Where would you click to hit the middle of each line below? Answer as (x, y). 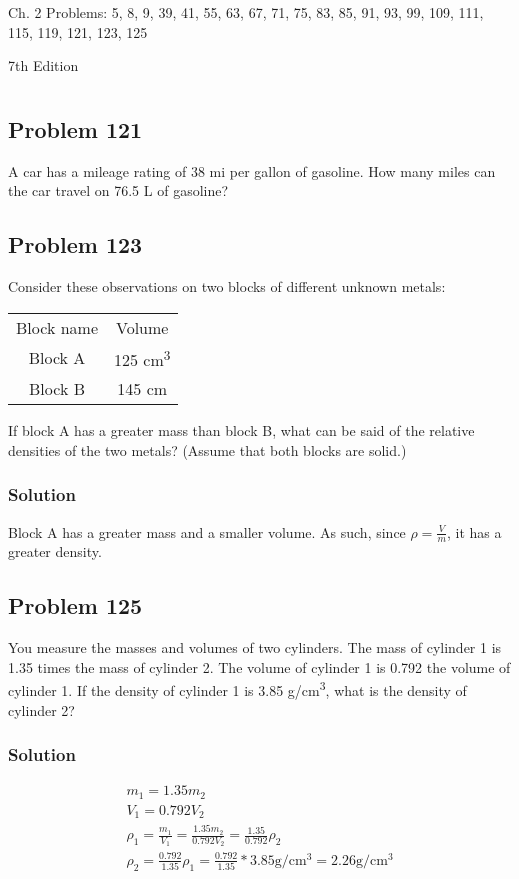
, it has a (474, 531)
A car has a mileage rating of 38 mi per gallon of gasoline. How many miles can (252, 170)
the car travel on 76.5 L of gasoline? (118, 190)
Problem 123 (75, 244)
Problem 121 (75, 128)
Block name (57, 327)
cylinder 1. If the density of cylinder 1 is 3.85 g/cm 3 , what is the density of (237, 688)
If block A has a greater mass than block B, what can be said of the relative (241, 430)
